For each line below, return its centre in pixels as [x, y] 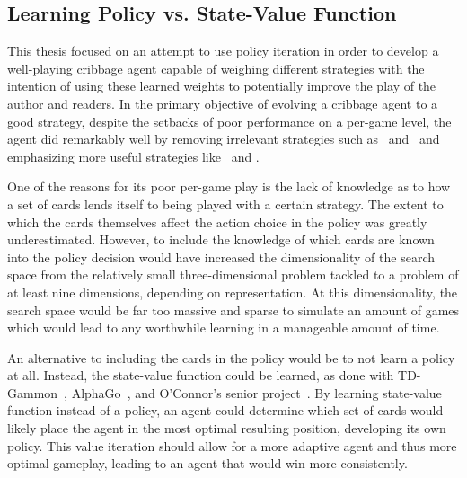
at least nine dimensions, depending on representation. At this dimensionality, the [233, 292]
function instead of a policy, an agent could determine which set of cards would [225, 410]
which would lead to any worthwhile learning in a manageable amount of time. [224, 328]
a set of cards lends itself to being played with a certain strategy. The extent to [225, 204]
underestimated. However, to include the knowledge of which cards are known [221, 239]
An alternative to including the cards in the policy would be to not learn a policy [231, 357]
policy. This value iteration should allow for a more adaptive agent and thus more [232, 445]
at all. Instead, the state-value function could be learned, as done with [201, 375]
